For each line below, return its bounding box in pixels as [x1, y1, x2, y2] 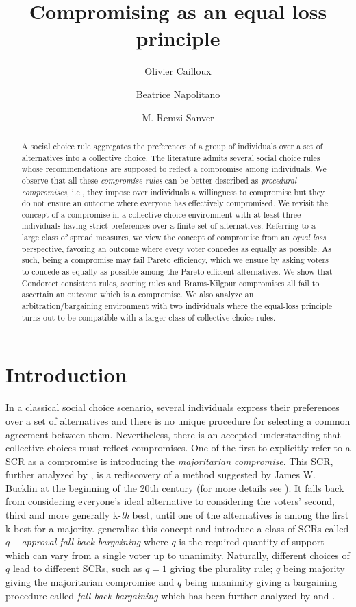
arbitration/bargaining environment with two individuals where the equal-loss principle [21, 300, 333, 312]
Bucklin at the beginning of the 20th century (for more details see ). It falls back [5, 480, 344, 495]
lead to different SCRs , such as [12, 561, 142, 575]
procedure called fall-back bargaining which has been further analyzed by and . [5, 588, 335, 602]
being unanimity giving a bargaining [184, 575, 338, 589]
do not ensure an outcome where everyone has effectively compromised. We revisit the [21, 197, 329, 209]
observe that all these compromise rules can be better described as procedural [21, 174, 297, 186]
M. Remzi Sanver [142, 110, 214, 124]
